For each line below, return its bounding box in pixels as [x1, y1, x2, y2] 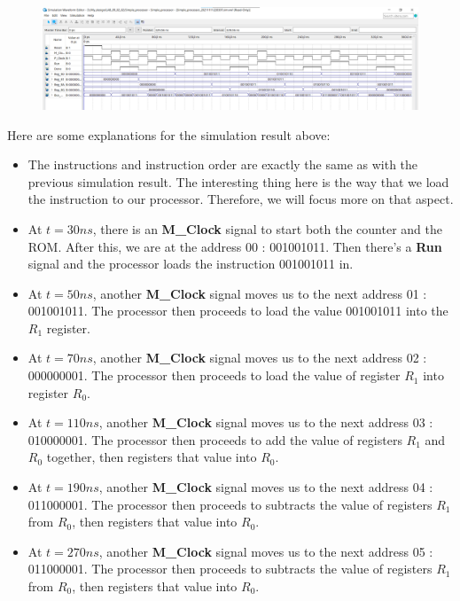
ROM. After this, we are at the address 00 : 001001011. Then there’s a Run [27, 237, 442, 255]
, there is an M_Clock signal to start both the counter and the [92, 219, 443, 238]
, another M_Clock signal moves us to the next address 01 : [92, 284, 427, 302]
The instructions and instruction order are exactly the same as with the [27, 155, 418, 174]
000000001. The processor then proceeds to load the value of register [27, 366, 401, 385]
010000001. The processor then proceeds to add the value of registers [27, 430, 402, 449]
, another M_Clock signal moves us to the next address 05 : [98, 542, 433, 560]
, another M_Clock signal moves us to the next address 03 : [98, 413, 433, 432]
